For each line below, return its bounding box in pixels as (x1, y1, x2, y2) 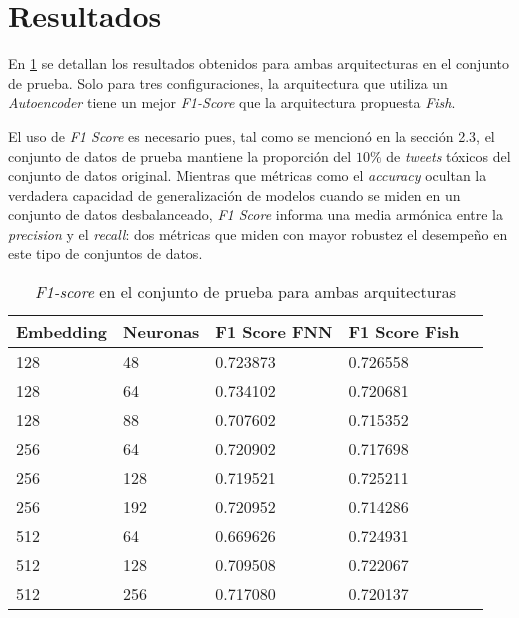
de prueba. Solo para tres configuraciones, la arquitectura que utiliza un (8, 72, 448, 93)
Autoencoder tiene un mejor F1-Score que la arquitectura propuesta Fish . (8, 92, 456, 113)
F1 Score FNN (215, 320, 333, 344)
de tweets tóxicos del (386, 145, 511, 166)
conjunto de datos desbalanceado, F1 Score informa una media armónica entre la (8, 204, 503, 225)
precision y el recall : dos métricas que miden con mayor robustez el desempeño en (8, 223, 508, 244)
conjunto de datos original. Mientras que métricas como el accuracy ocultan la (8, 165, 487, 186)
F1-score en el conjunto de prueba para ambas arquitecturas (35, 280, 457, 304)
